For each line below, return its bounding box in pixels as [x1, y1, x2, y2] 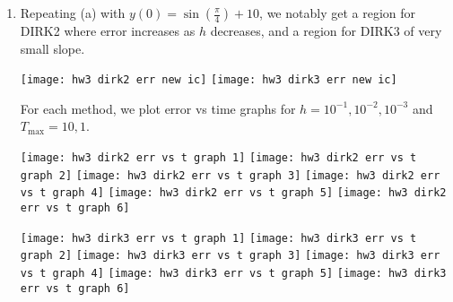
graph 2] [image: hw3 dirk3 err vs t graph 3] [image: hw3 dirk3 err [20, 249, 440, 263]
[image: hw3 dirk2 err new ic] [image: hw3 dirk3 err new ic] [20, 73, 397, 87]
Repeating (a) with [20, 4, 126, 22]
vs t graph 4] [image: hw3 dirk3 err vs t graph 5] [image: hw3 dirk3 [20, 266, 447, 280]
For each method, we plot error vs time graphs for [20, 99, 296, 117]
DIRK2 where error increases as [20, 22, 196, 39]
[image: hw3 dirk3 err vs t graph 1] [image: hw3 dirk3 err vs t [20, 231, 417, 245]
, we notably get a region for [259, 4, 416, 22]
